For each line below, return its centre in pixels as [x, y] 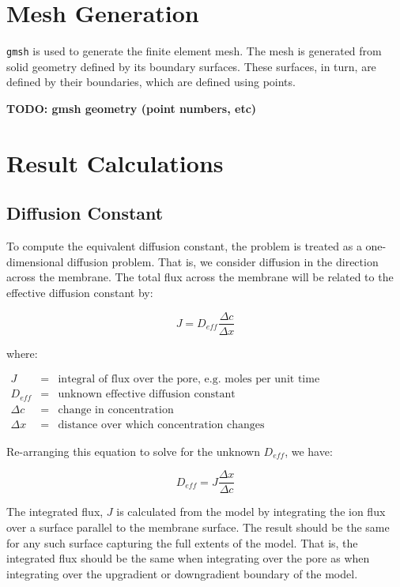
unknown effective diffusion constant [147, 395]
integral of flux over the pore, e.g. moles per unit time [189, 380]
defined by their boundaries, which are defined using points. [151, 82]
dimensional [35, 261]
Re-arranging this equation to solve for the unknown [133, 451]
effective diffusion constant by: [80, 292]
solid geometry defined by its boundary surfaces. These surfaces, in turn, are [191, 66]
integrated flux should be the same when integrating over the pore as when [188, 558]
